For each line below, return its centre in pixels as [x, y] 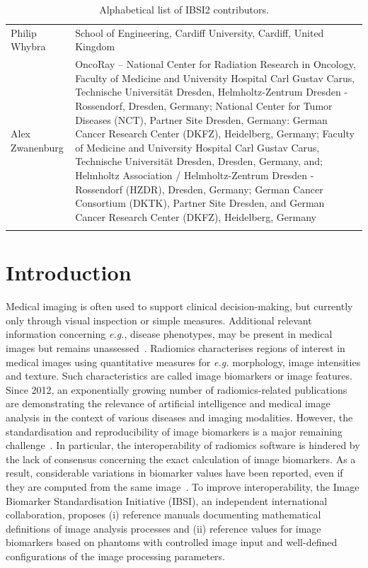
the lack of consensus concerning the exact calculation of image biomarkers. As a [181, 459]
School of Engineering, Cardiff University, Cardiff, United [200, 32]
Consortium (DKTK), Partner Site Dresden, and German [200, 203]
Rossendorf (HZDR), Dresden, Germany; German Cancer [199, 189]
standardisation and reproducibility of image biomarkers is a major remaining [174, 431]
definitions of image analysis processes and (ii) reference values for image [163, 528]
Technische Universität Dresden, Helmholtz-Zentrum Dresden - [212, 92]
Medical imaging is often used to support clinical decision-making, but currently [179, 306]
